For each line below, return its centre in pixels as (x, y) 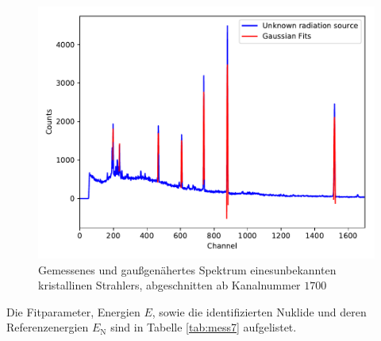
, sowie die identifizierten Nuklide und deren (259, 311)
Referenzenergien (48, 327)
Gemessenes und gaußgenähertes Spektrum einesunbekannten (187, 269)
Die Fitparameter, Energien (73, 311)
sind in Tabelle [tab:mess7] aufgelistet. (204, 327)
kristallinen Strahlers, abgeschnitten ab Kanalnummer (169, 285)
